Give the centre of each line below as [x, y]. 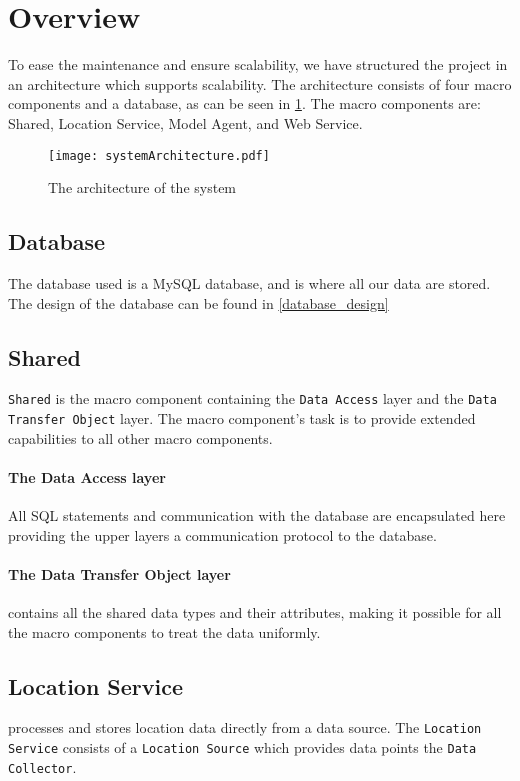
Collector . [42, 766]
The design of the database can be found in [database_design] [198, 302]
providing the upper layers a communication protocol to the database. [222, 534]
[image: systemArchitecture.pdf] [159, 155]
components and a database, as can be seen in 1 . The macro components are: [244, 103]
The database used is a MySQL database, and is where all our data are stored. [249, 282]
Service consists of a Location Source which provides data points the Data [242, 747]
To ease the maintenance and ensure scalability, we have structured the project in [258, 64]
